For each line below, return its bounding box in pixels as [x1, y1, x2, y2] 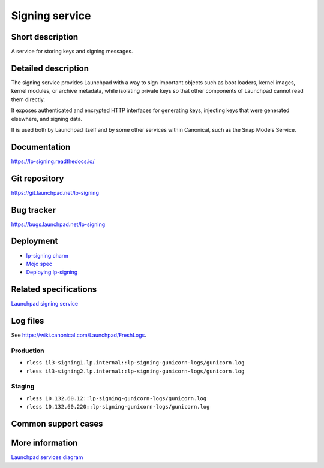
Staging [11, 382, 35, 391]
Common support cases [11, 419, 103, 429]
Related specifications [11, 285, 97, 295]
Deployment [11, 236, 58, 246]
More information [11, 438, 78, 448]
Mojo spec [26, 260, 52, 267]
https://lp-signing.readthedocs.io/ [11, 158, 95, 165]
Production [11, 346, 44, 355]
